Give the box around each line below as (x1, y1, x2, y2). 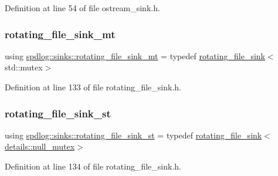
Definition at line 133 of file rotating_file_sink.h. (5, 81, 181, 93)
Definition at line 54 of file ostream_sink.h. (5, 2, 160, 13)
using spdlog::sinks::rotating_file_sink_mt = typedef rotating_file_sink (5, 49, 265, 62)
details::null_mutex (5, 140, 75, 153)
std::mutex (5, 61, 43, 73)
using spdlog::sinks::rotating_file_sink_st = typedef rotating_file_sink (5, 128, 262, 141)
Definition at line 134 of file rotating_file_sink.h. (5, 160, 181, 172)
